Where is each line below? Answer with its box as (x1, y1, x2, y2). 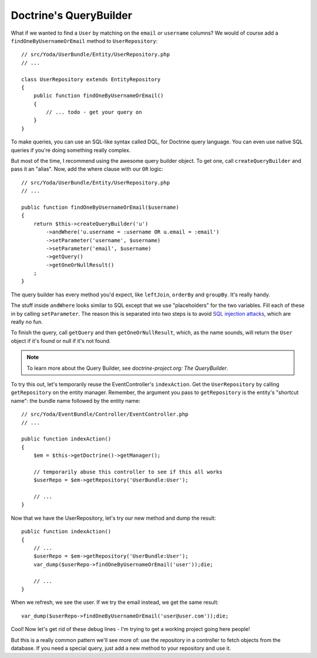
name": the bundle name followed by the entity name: (11, 397, 141, 404)
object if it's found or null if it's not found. (11, 337, 111, 344)
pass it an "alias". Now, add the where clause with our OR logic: (11, 165, 164, 173)
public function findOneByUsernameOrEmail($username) (21, 203, 179, 211)
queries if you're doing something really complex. (11, 146, 131, 153)
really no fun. (11, 318, 43, 326)
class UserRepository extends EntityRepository (21, 76, 161, 82)
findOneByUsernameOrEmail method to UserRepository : (11, 37, 158, 44)
